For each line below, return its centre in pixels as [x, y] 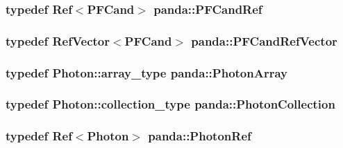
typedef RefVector [58, 40]
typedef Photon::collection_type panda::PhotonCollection [170, 104]
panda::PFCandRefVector [264, 40]
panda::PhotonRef [200, 136]
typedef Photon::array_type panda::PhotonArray [147, 72]
